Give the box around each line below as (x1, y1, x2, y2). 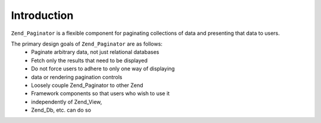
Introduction (11, 9, 74, 22)
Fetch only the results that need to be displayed (31, 57, 148, 64)
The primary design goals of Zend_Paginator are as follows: (11, 40, 163, 47)
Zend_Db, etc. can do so (31, 106, 92, 114)
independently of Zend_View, (31, 98, 102, 105)
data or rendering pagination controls (31, 73, 122, 80)
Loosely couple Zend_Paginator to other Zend (31, 82, 144, 89)
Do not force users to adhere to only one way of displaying (31, 65, 175, 72)
